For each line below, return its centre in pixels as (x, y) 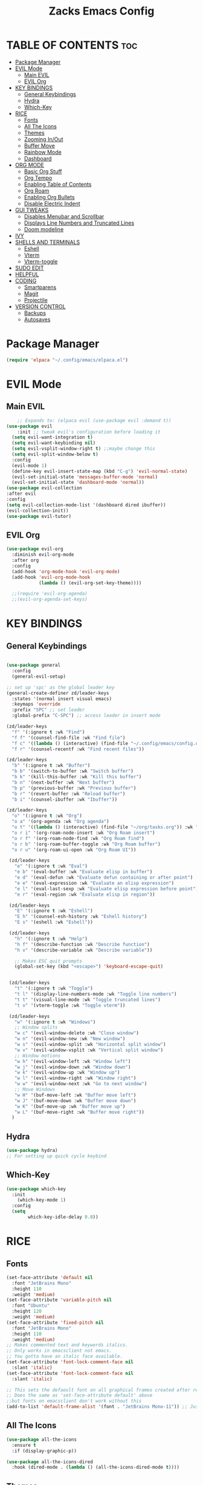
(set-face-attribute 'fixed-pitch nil (55, 1322)
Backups (35, 313)
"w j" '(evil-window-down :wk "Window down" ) (72, 1067)
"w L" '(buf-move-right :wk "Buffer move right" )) (79, 1112)
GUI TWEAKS (32, 210)
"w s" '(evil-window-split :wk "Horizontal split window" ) (90, 1045)
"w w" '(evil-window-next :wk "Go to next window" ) (81, 1084)
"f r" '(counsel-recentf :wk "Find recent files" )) (78, 749)
